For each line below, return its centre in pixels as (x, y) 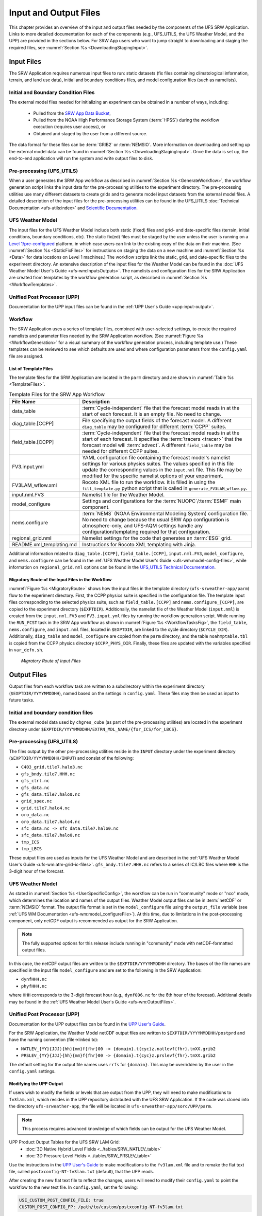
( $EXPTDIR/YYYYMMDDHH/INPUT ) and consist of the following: (72, 758)
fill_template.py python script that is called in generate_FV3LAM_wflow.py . (165, 488)
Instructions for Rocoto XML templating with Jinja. (139, 545)
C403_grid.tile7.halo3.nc (52, 767)
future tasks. (22, 700)
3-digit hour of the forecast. (37, 871)
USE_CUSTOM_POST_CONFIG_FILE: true (61, 1200)
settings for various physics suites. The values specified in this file (158, 464)
